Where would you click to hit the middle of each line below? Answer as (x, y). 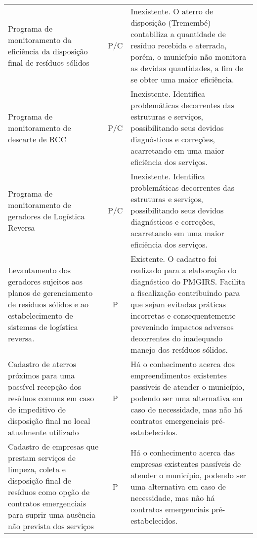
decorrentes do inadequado (177, 338)
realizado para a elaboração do (184, 270)
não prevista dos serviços (51, 526)
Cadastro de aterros (42, 364)
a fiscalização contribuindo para (185, 293)
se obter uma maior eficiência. (182, 79)
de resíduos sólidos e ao (48, 304)
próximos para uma (42, 375)
